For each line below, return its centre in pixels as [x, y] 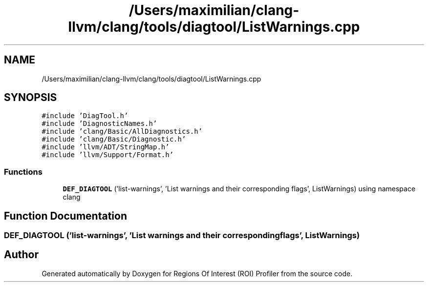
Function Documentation [65, 216]
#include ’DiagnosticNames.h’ [99, 124]
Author [21, 255]
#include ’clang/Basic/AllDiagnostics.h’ [122, 132]
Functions [23, 172]
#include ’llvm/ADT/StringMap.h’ [106, 147]
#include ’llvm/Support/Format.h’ [108, 155]
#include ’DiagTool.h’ [85, 116]
